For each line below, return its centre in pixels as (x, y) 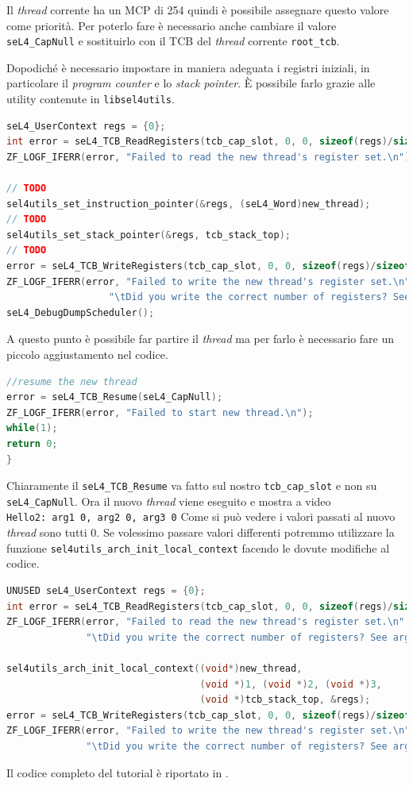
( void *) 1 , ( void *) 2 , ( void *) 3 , (291, 684)
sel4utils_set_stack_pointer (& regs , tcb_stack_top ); (149, 235)
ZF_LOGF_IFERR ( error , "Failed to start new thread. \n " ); (160, 412)
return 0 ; (32, 443)
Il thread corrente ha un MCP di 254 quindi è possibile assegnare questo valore (198, 10)
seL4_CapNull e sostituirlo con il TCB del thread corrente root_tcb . (173, 41)
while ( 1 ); (32, 428)
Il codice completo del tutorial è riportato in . (118, 772)
